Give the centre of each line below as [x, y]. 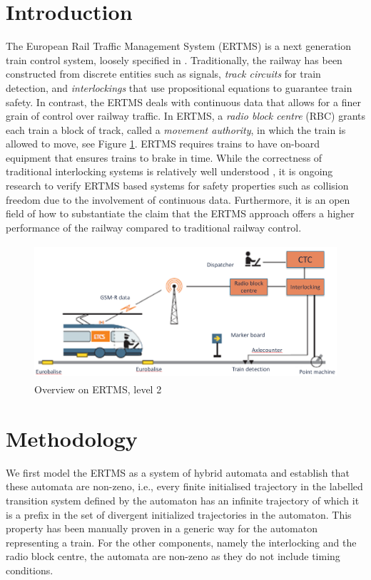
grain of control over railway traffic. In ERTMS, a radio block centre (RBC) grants [186, 116]
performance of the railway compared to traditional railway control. [154, 227]
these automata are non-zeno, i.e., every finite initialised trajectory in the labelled [184, 486]
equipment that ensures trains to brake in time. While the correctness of [164, 157]
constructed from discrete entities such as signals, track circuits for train [163, 74]
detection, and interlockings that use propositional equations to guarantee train [179, 87]
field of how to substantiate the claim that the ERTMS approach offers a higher [180, 213]
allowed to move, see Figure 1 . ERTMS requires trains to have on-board [163, 144]
